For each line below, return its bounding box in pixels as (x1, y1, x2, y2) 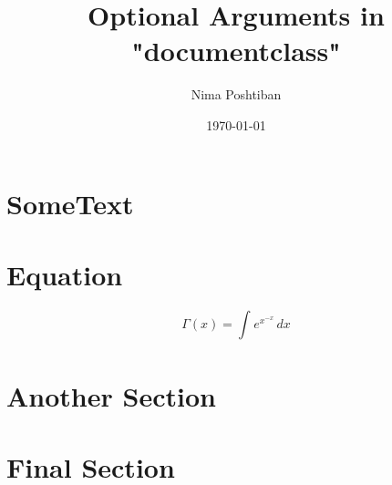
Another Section (6, 377, 216, 414)
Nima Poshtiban (191, 85, 282, 104)
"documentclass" (131, 32, 341, 69)
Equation (6, 255, 123, 293)
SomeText (6, 184, 134, 222)
